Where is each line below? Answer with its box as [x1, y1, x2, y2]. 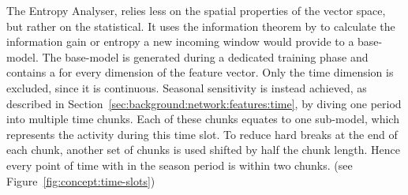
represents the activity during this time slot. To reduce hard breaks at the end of [6, 126, 398, 142]
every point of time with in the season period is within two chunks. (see [6, 156, 353, 173]
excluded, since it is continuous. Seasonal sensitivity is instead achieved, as [6, 79, 367, 96]
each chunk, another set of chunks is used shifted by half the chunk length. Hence [6, 141, 400, 158]
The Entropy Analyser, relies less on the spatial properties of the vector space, [6, 2, 386, 18]
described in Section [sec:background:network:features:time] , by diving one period [6, 95, 402, 111]
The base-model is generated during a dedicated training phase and [42, 48, 369, 65]
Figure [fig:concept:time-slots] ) [6, 172, 155, 189]
